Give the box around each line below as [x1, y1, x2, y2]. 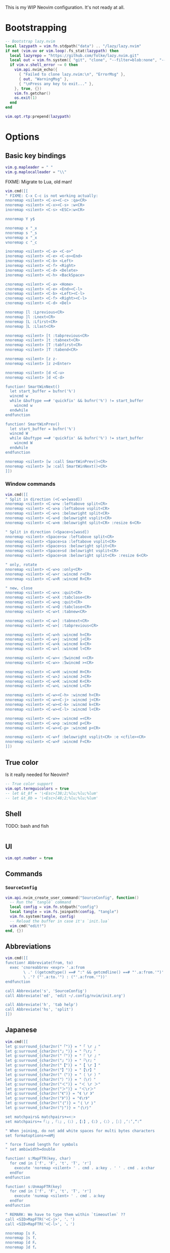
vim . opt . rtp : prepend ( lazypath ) [5, 114, 71, 119]
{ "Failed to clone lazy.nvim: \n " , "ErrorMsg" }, [18, 72, 125, 77]
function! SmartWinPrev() [5, 421, 60, 427]
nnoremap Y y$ [5, 217, 35, 222]
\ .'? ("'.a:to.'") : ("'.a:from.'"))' [23, 974, 108, 979]
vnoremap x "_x [5, 235, 37, 240]
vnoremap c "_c [5, 240, 37, 245]
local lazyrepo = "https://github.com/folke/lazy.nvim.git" [10, 53, 139, 58]
